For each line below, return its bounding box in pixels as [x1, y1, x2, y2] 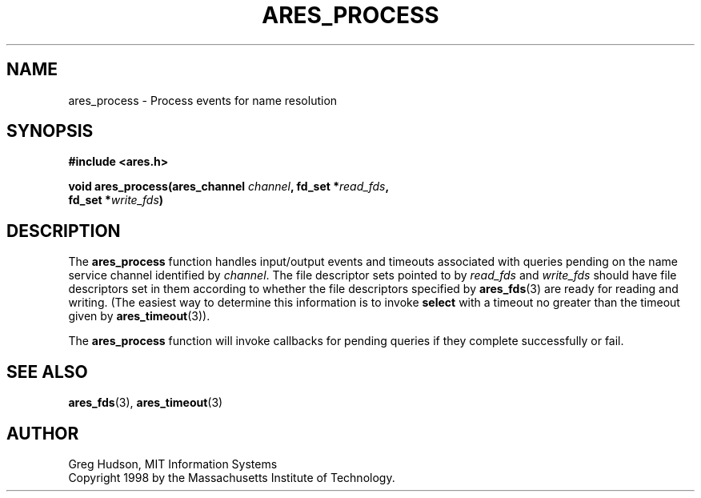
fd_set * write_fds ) [68, 193, 164, 207]
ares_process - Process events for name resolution [68, 93, 338, 107]
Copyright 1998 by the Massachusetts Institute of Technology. [68, 470, 395, 484]
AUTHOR [6, 423, 79, 444]
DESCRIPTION [6, 220, 121, 241]
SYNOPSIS [6, 121, 94, 142]
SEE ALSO [6, 361, 88, 382]
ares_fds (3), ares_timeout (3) [68, 396, 223, 410]
